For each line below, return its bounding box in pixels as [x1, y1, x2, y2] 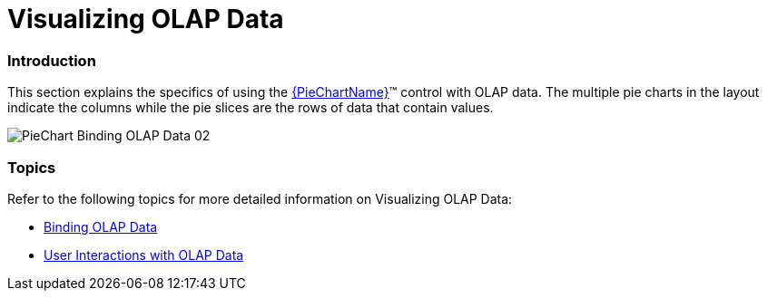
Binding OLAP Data [44, 218, 158, 235]
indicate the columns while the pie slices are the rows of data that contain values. [7, 100, 494, 116]
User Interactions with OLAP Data [44, 246, 244, 263]
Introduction [7, 51, 96, 70]
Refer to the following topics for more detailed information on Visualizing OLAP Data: [7, 190, 513, 207]
